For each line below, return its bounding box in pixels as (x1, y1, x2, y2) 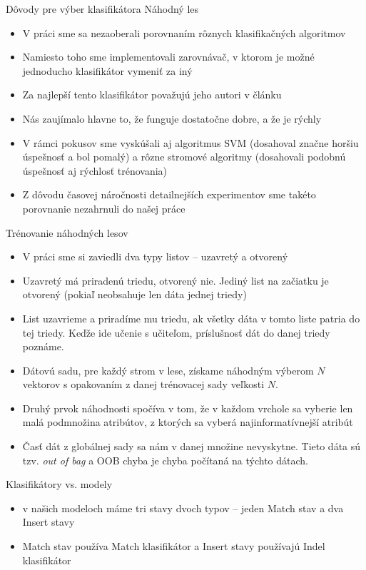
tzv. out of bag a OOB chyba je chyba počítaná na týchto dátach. (22, 452, 308, 467)
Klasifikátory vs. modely (6, 477, 113, 492)
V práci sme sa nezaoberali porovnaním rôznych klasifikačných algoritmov (22, 25, 346, 40)
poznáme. (22, 339, 64, 354)
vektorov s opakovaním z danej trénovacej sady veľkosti (22, 377, 265, 392)
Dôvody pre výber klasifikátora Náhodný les (6, 1, 199, 16)
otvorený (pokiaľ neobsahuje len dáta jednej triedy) (22, 287, 247, 302)
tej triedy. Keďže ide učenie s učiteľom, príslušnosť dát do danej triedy (22, 325, 330, 340)
